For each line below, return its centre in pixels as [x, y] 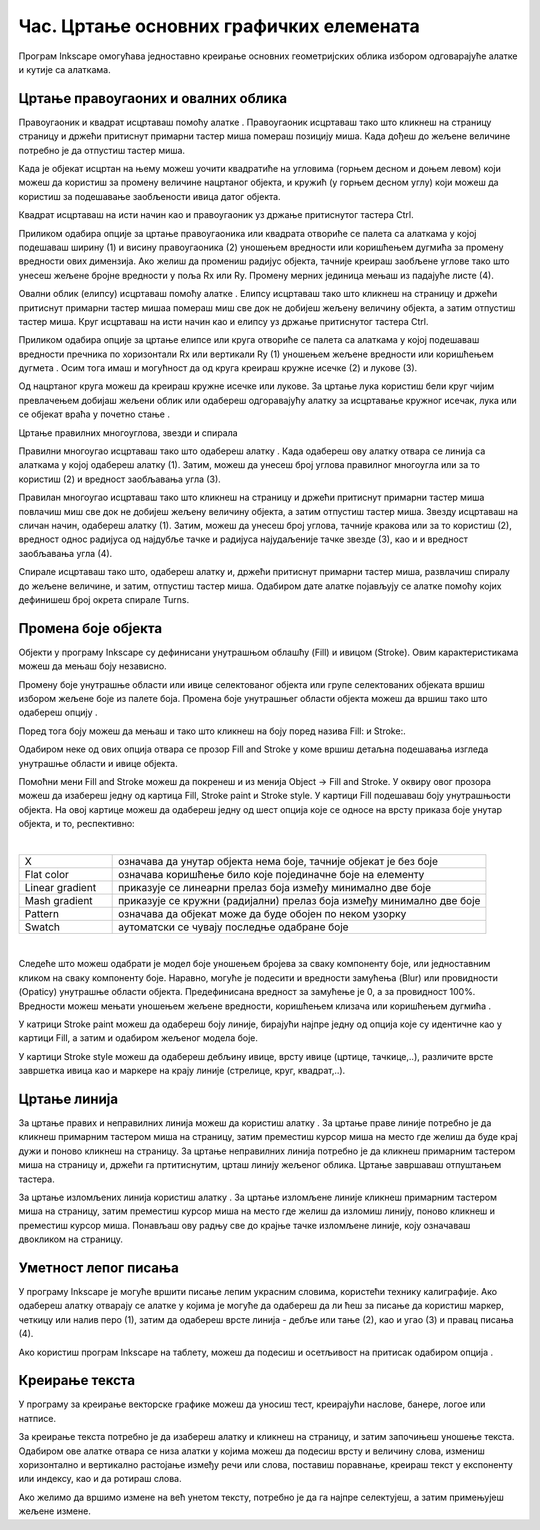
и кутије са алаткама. [64, 69]
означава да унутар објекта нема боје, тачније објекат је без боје [278, 861]
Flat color [46, 874]
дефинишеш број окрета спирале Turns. [104, 599]
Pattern [42, 913]
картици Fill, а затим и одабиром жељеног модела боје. [138, 1038]
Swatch [42, 927]
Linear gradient [60, 887]
